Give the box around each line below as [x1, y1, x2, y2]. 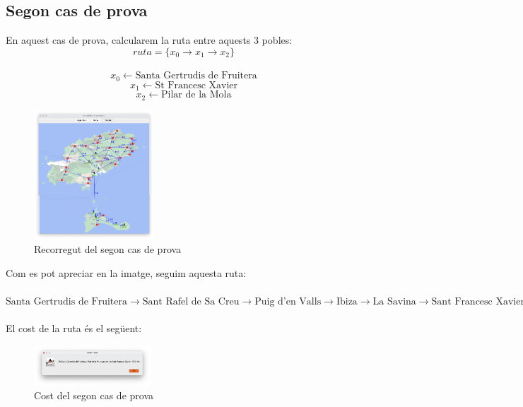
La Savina [372, 296, 416, 307]
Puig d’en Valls [254, 296, 322, 307]
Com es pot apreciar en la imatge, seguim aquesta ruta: [6, 265, 247, 280]
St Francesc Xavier [155, 80, 238, 90]
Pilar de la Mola [161, 90, 232, 100]
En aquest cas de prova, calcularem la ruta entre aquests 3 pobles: [6, 33, 293, 47]
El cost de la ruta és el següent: [6, 321, 142, 336]
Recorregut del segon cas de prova [34, 242, 182, 256]
